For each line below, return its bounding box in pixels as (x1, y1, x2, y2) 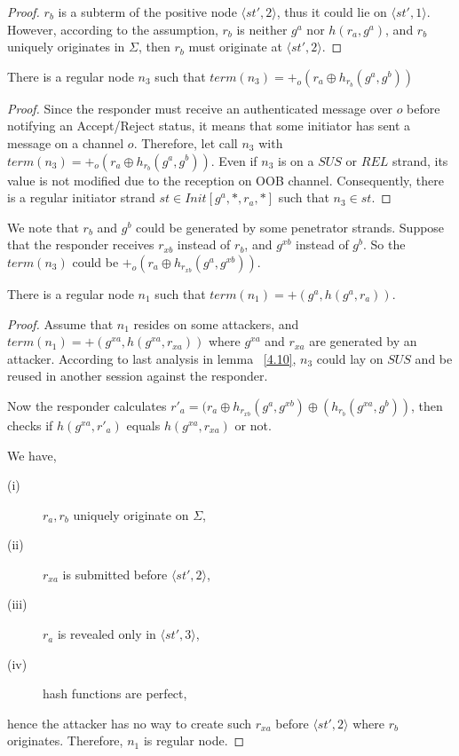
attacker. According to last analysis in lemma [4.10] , (7, 349, 297, 367)
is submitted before (62, 564, 168, 583)
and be (415, 349, 453, 367)
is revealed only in (57, 625, 156, 643)
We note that (7, 217, 79, 236)
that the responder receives (7, 235, 154, 254)
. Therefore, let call (133, 133, 238, 152)
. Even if (210, 151, 257, 169)
